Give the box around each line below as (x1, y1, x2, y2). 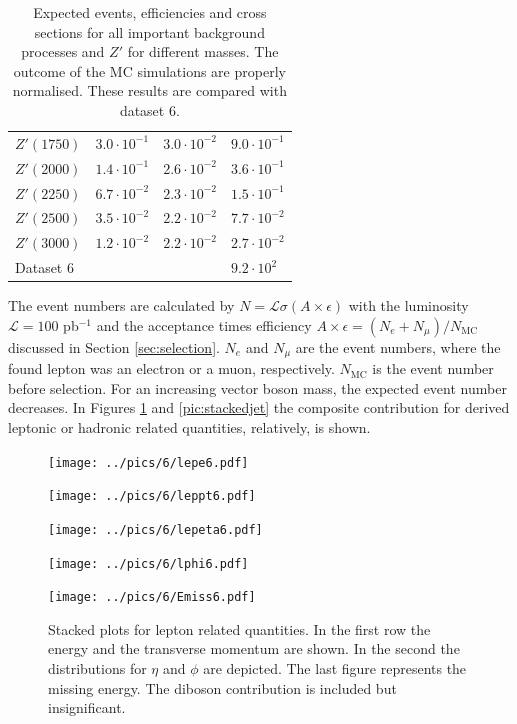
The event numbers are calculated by (8, 295, 235, 316)
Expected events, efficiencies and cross (33, 2, 267, 22)
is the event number (372, 358, 494, 379)
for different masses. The (127, 41, 279, 62)
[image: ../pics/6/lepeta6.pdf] (48, 522, 263, 537)
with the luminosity (348, 295, 469, 316)
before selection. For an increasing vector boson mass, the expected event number (8, 377, 507, 398)
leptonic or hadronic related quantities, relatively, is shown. (8, 416, 371, 437)
